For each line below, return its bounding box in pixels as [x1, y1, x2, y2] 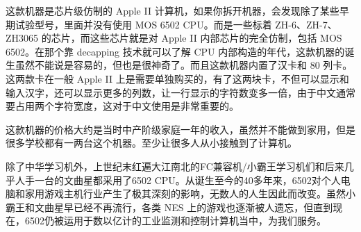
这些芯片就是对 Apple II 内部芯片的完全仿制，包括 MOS [90, 31, 342, 45]
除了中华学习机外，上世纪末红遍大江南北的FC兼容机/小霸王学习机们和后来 [6, 158, 344, 173]
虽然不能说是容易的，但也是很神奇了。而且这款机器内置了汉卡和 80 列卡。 [15, 58, 353, 72]
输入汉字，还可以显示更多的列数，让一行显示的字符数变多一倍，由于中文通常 [6, 85, 355, 99]
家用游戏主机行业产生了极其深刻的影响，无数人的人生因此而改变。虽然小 [24, 186, 355, 201]
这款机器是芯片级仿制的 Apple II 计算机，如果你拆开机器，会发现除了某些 [6, 3, 339, 17]
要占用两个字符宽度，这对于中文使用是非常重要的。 [6, 99, 239, 113]
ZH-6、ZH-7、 [275, 17, 337, 31]
